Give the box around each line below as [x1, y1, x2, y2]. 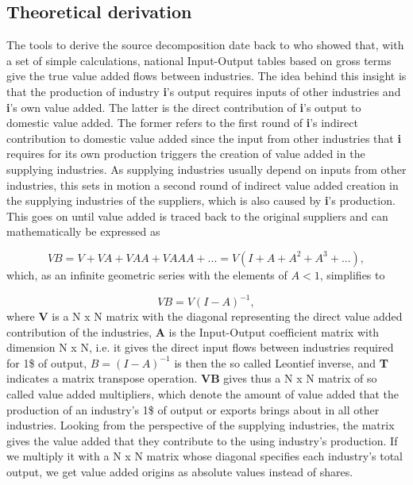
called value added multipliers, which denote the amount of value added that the [6, 385, 399, 402]
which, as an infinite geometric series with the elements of [6, 266, 288, 283]
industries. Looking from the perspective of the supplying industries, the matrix [6, 417, 395, 433]
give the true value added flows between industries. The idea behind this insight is [6, 67, 407, 84]
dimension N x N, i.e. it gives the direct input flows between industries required [6, 339, 394, 356]
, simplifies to [319, 266, 385, 283]
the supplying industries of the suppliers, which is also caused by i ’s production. [6, 192, 396, 209]
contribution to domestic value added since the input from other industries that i [6, 129, 401, 146]
